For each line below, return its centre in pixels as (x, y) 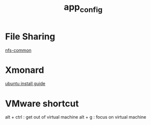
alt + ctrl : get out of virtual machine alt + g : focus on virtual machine (76, 117)
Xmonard (25, 70)
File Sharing (30, 36)
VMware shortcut (42, 104)
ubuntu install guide (25, 84)
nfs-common (18, 50)
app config (83, 8)
